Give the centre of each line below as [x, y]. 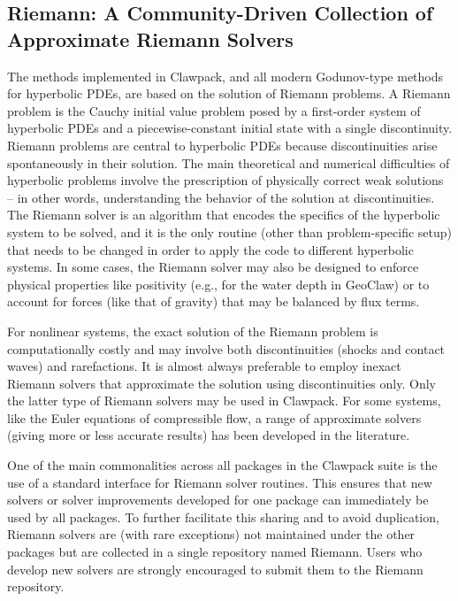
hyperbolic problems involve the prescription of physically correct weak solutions [225, 180]
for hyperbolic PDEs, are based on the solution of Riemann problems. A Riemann [229, 93]
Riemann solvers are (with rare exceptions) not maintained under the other [211, 534]
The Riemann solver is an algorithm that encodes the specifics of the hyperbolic [224, 215]
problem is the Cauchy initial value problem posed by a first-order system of [214, 110]
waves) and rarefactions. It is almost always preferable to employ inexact [204, 366]
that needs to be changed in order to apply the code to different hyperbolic [210, 249]
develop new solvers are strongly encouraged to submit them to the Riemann [215, 569]
